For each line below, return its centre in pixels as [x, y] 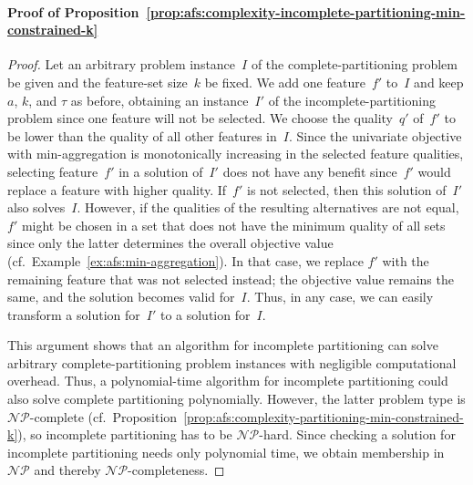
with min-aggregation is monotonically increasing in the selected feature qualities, [236, 154]
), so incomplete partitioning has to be [125, 434]
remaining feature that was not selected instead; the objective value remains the [231, 279]
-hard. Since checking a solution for [357, 434]
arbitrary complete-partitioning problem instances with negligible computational [232, 362]
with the [406, 260]
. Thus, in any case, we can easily [340, 297]
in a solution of [161, 171]
